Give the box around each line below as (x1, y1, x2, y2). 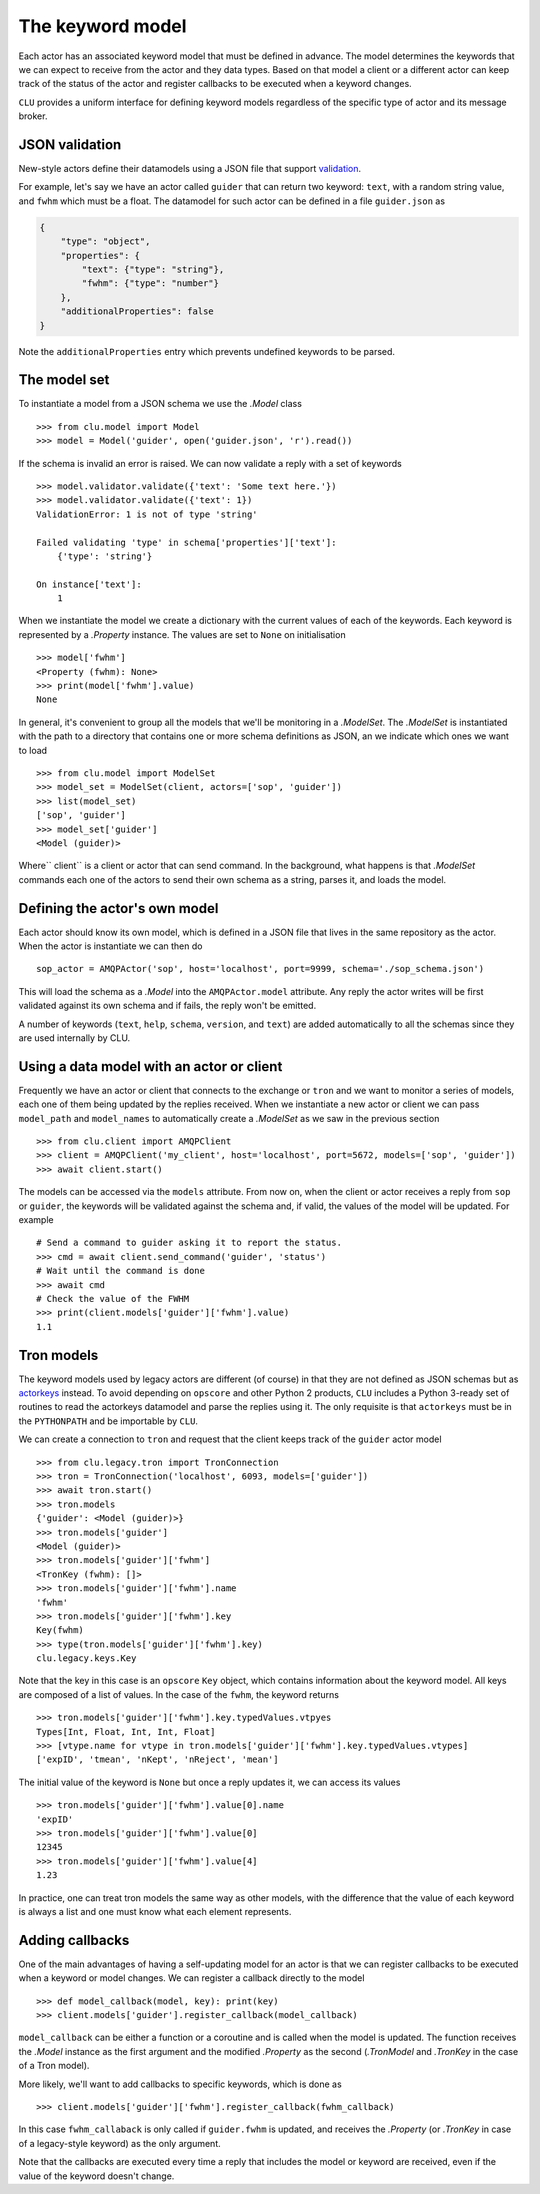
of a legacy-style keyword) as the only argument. (18, 2137, 221, 2149)
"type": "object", (60, 236, 151, 247)
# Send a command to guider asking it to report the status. (36, 1237, 342, 1249)
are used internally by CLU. (18, 1031, 131, 1044)
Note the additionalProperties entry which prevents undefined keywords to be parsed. (18, 345, 395, 357)
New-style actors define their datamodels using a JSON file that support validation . (18, 163, 362, 175)
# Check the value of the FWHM (36, 1293, 190, 1304)
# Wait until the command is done (36, 1265, 205, 1277)
